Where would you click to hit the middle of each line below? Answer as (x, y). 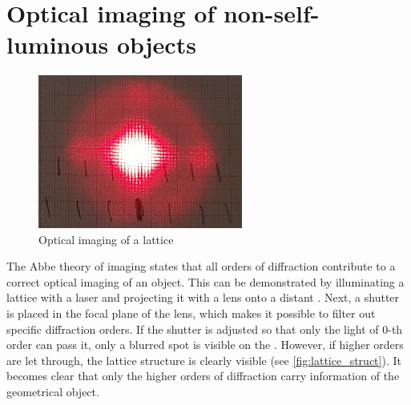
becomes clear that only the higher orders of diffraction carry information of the (203, 376)
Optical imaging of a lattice (106, 239)
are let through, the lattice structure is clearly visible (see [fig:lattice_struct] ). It (204, 360)
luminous (58, 44)
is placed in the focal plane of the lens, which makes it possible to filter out (191, 313)
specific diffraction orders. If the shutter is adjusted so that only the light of (193, 329)
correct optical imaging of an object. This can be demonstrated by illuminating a (205, 281)
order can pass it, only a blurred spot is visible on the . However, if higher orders (205, 345)
